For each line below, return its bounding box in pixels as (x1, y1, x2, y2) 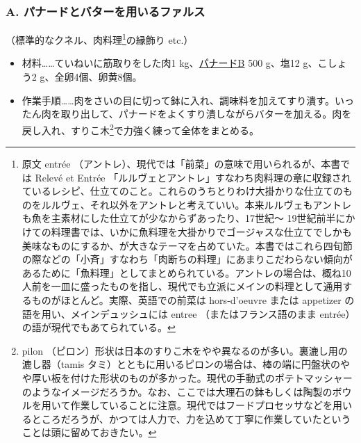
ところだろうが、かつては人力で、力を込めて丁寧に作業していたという (31, 411, 351, 426)
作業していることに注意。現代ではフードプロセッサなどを (70, 398, 333, 412)
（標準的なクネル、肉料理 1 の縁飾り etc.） (6, 31, 194, 47)
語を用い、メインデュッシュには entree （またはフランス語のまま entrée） (22, 306, 355, 321)
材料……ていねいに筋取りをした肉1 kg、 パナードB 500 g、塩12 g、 (22, 56, 318, 70)
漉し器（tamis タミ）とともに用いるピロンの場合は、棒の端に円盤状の (22, 357, 340, 371)
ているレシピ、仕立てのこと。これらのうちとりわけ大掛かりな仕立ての (22, 184, 343, 198)
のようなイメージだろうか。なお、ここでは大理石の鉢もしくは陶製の (22, 384, 333, 398)
